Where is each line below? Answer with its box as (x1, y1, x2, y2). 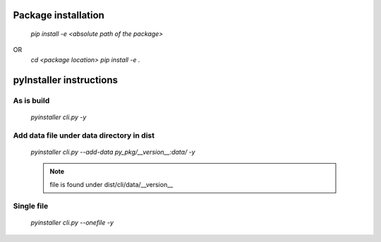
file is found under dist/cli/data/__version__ (49, 180, 174, 188)
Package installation (13, 9, 105, 21)
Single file (13, 201, 49, 211)
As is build (13, 95, 50, 105)
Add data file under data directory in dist (13, 131, 155, 140)
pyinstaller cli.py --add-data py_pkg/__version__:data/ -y (30, 147, 195, 156)
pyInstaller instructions (13, 74, 118, 86)
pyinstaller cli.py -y (30, 113, 87, 121)
